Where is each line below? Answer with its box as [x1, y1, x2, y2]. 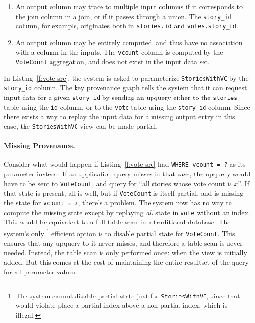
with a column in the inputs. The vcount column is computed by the [15, 47, 223, 57]
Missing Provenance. [4, 140, 75, 150]
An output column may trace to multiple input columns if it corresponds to [15, 1, 243, 11]
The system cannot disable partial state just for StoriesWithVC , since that [15, 290, 240, 300]
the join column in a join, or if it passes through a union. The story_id [15, 11, 231, 21]
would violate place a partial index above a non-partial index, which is [15, 300, 228, 310]
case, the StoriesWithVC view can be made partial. [4, 121, 158, 131]
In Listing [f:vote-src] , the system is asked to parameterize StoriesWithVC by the [4, 73, 249, 83]
